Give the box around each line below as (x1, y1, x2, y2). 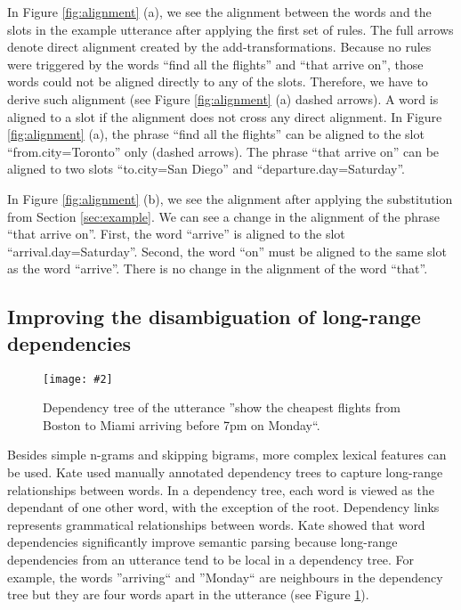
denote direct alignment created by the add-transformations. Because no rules (7, 37, 432, 56)
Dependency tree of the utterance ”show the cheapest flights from (43, 398, 400, 417)
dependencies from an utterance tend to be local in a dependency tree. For (7, 549, 414, 568)
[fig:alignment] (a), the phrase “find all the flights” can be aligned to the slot (7, 125, 425, 143)
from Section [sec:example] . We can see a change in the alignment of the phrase (7, 207, 441, 225)
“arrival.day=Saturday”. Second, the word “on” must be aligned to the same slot (7, 241, 447, 260)
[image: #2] (43, 372, 113, 386)
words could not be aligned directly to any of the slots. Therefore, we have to (7, 72, 428, 91)
